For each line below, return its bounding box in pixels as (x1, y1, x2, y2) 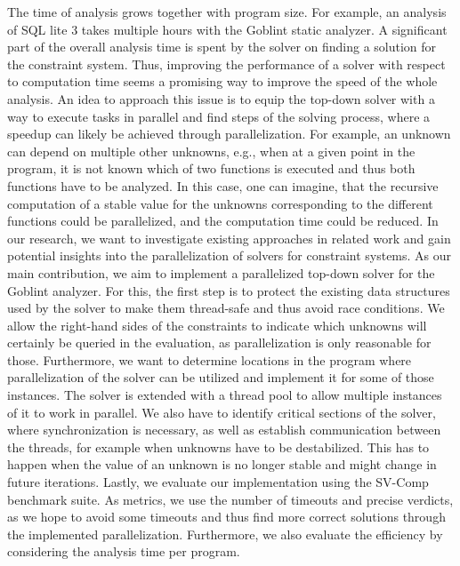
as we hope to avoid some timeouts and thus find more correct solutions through (7, 507, 446, 526)
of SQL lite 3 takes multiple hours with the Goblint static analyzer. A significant (7, 20, 448, 38)
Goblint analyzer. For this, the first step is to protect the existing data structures (7, 281, 450, 299)
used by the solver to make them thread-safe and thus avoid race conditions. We (7, 299, 445, 317)
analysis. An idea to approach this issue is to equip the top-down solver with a (7, 89, 435, 108)
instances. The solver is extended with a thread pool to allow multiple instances (7, 386, 442, 404)
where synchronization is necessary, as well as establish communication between (7, 420, 441, 439)
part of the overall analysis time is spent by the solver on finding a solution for (7, 37, 437, 56)
